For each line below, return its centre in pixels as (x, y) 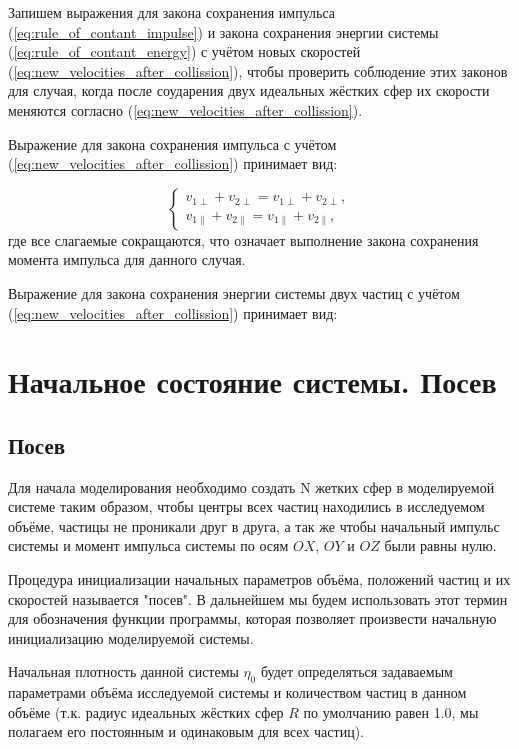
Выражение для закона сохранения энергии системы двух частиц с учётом (234, 292)
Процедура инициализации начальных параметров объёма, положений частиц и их (259, 579)
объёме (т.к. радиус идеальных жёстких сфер (146, 711)
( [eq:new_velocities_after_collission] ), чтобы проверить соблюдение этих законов (258, 70)
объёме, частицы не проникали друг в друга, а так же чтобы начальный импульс (254, 525)
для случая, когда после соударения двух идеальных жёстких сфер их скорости (249, 90)
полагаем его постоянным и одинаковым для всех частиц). (186, 731)
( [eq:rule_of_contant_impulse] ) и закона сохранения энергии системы (223, 31)
